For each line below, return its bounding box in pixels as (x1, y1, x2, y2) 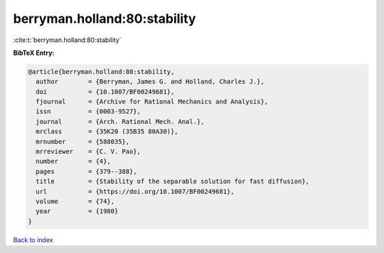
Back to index (13, 235, 53, 244)
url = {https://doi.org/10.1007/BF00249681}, (36, 187, 235, 195)
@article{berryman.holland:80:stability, (28, 68, 175, 76)
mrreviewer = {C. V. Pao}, (36, 148, 142, 156)
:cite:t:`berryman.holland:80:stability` (13, 36, 122, 44)
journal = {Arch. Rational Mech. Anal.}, (36, 118, 205, 125)
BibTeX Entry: (13, 48, 55, 57)
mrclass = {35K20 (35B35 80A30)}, (36, 128, 178, 135)
